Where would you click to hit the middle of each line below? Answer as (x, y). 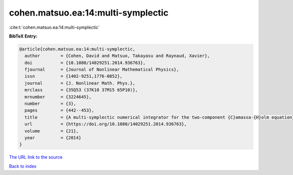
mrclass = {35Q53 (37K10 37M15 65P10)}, (81, 90)
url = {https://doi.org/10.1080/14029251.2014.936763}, (106, 124)
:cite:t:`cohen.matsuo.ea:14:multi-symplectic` (54, 27)
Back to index (23, 166)
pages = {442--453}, (60, 110)
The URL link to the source (36, 157)
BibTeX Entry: (23, 36)
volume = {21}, (52, 131)
